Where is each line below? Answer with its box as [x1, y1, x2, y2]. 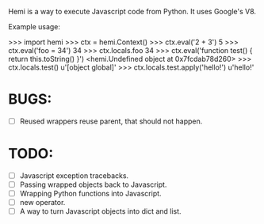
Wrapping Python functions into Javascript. [19, 189, 162, 199]
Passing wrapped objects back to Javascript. [19, 180, 167, 189]
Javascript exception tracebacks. [19, 170, 129, 180]
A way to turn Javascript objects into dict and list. [19, 207, 182, 216]
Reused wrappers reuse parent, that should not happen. [19, 116, 203, 126]
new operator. [19, 198, 66, 207]
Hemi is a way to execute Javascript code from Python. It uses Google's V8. [8, 7, 256, 16]
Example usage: [8, 22, 61, 31]
